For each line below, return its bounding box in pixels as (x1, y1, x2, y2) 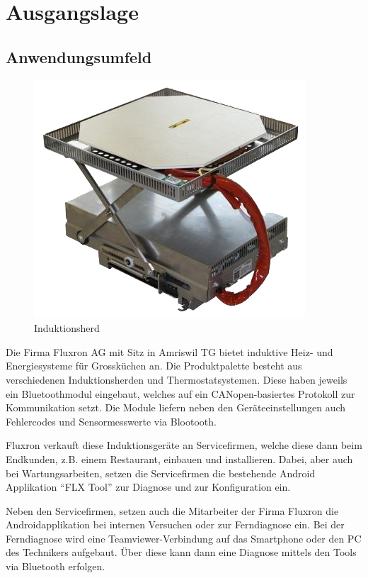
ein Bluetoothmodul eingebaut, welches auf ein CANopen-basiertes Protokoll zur (6, 386, 355, 401)
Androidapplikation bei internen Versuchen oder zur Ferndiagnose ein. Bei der (6, 517, 345, 532)
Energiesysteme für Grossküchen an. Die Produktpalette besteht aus (6, 358, 302, 373)
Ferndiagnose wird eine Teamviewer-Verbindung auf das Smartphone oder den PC (6, 530, 362, 545)
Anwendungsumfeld (6, 45, 152, 67)
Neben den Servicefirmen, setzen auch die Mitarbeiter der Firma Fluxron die (6, 503, 339, 518)
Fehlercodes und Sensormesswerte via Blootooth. (6, 413, 217, 428)
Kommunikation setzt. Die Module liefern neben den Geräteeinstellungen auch (6, 400, 346, 415)
